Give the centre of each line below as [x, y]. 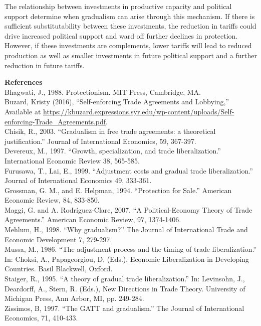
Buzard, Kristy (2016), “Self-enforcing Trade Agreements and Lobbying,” [117, 102]
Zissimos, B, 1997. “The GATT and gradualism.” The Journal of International [124, 308]
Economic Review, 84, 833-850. [52, 200]
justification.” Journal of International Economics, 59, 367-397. [100, 141]
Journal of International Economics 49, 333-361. [78, 180]
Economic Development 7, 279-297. [58, 239]
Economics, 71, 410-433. [41, 318]
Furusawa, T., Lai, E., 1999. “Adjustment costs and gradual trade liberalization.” [129, 170]
